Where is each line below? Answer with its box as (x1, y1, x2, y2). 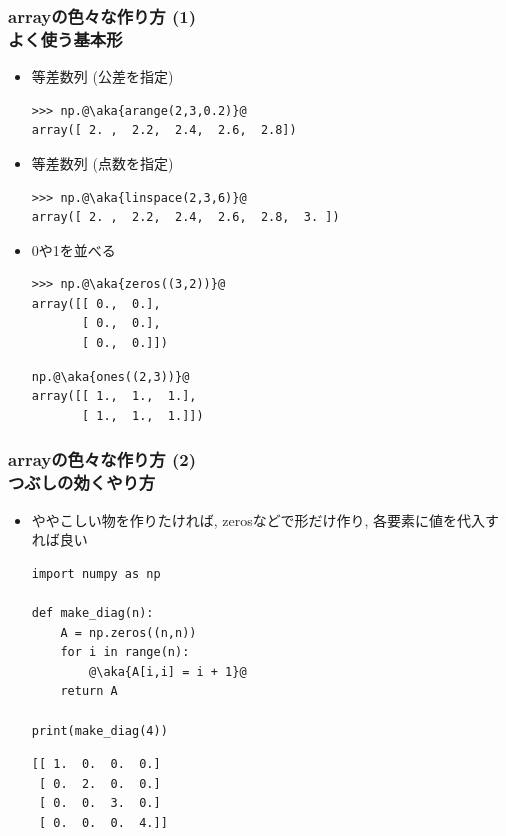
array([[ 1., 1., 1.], (31, 389, 197, 404)
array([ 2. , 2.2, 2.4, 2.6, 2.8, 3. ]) (31, 210, 340, 225)
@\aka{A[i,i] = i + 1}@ (89, 664, 247, 679)
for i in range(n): (60, 645, 190, 660)
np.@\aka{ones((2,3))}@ (31, 369, 190, 384)
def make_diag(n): (31, 605, 154, 620)
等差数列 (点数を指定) (31, 152, 174, 173)
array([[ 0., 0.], (31, 296, 161, 311)
